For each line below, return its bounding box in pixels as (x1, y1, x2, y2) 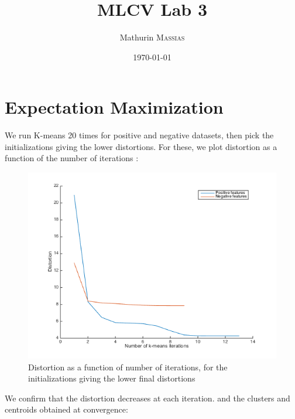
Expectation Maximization (5, 95, 224, 119)
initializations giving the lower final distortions (28, 372, 195, 384)
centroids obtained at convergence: (5, 403, 128, 415)
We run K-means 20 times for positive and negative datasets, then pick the (5, 129, 274, 141)
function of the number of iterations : (5, 152, 139, 164)
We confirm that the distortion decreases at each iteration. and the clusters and (5, 391, 290, 404)
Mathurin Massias (119, 31, 185, 43)
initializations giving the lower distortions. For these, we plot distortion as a (5, 140, 277, 152)
